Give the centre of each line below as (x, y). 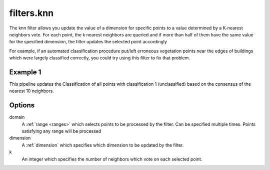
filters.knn (31, 13)
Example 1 (25, 72)
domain (17, 117)
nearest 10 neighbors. (32, 91)
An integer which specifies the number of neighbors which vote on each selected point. (112, 159)
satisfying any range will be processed (61, 131)
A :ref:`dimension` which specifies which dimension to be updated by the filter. (103, 145)
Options (22, 105)
